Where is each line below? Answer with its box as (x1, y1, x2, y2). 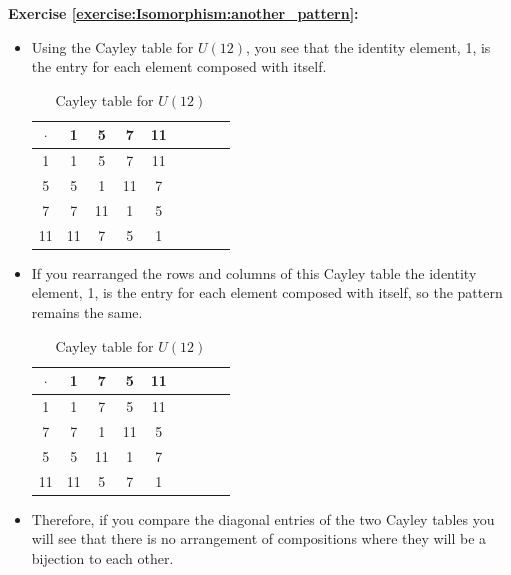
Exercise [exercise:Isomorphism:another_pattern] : (8, 3, 359, 23)
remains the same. (31, 302, 143, 323)
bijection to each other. (31, 547, 174, 568)
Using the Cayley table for (31, 36, 194, 57)
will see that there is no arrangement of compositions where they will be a (31, 528, 487, 549)
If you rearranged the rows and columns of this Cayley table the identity (31, 262, 477, 283)
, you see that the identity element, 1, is (246, 36, 491, 57)
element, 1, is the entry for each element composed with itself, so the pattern (31, 282, 503, 303)
